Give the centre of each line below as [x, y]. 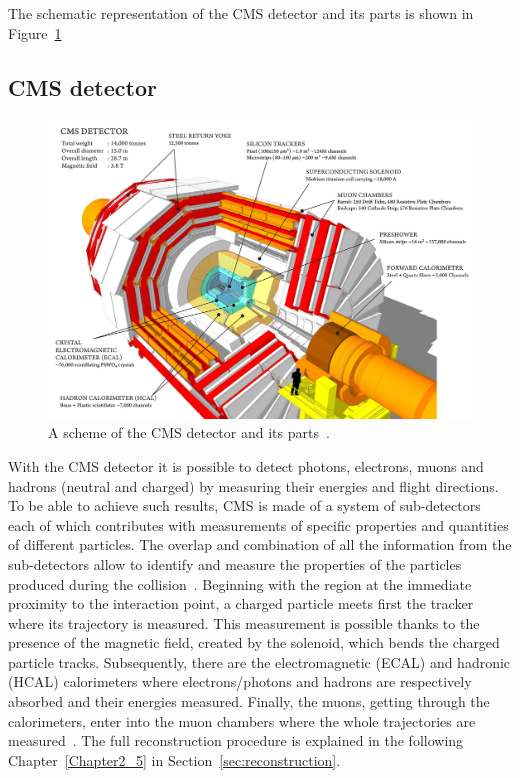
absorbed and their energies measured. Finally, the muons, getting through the [249, 701]
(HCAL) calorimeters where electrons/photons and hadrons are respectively [240, 681]
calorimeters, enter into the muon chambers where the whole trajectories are [242, 720]
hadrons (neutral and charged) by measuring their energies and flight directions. [253, 485]
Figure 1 [35, 32]
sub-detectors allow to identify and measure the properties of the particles [235, 563]
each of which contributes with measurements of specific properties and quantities [258, 524]
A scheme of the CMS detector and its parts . [189, 432]
